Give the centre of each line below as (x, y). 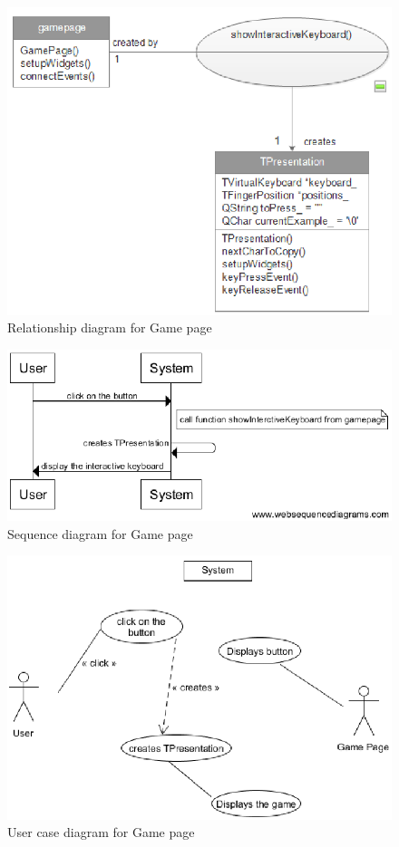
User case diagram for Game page (101, 832)
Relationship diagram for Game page (110, 327)
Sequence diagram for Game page (100, 533)
